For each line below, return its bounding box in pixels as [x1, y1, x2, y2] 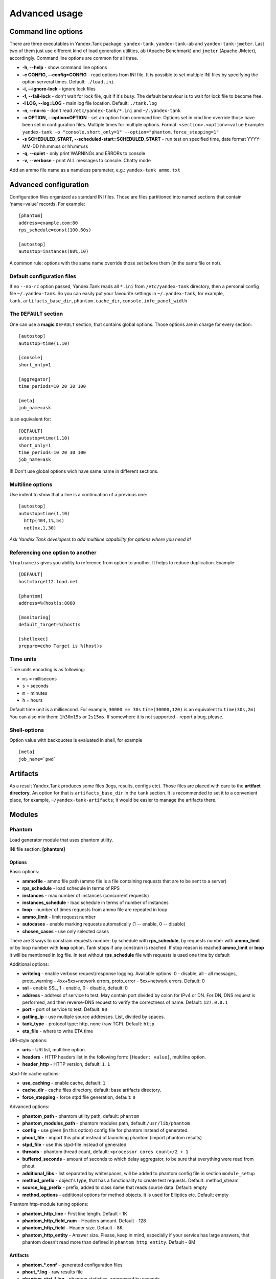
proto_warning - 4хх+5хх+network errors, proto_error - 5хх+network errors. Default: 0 [22, 978, 205, 984]
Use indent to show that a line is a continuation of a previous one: [9, 491, 148, 497]
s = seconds [22, 683, 49, 689]
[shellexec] [18, 636, 49, 642]
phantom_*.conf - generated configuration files [22, 1262, 123, 1268]
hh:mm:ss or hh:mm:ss [40, 143, 88, 149]
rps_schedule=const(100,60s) [18, 227, 91, 233]
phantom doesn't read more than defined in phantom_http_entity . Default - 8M [22, 1239, 196, 1245]
